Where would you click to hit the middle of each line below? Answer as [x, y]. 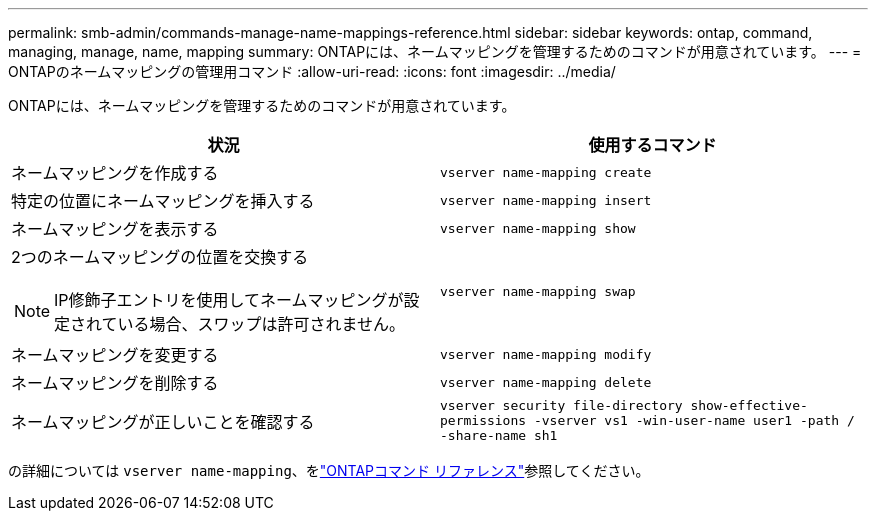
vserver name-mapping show [538, 228]
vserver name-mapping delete [546, 382]
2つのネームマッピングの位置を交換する [160, 257]
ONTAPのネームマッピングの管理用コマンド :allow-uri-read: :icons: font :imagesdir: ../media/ [312, 71]
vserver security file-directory [561, 405]
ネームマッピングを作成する [115, 173]
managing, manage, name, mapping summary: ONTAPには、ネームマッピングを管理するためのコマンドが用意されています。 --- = [435, 51]
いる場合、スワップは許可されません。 [261, 324]
